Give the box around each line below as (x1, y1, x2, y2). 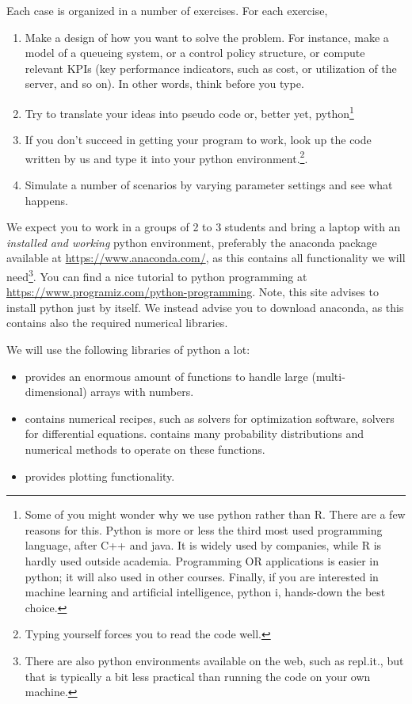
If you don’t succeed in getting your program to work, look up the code (25, 131, 372, 148)
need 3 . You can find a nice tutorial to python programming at (6, 266, 307, 284)
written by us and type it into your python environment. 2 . (25, 147, 308, 166)
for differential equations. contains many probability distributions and (25, 425, 364, 442)
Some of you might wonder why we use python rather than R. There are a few (25, 506, 406, 523)
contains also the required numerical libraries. (6, 314, 228, 331)
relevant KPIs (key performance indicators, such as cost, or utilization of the (25, 59, 397, 76)
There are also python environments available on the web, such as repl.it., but (25, 652, 404, 668)
